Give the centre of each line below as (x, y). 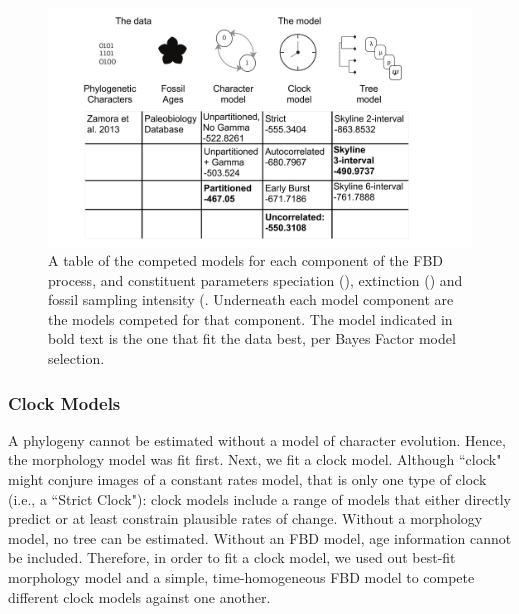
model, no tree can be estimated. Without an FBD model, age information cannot (260, 537)
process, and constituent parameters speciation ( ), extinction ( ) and (255, 279)
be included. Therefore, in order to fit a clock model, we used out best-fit (232, 557)
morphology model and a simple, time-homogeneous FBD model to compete (241, 577)
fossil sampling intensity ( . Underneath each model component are (251, 299)
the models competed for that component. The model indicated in (250, 318)
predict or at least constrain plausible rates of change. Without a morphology (245, 518)
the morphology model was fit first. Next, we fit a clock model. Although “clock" (255, 459)
